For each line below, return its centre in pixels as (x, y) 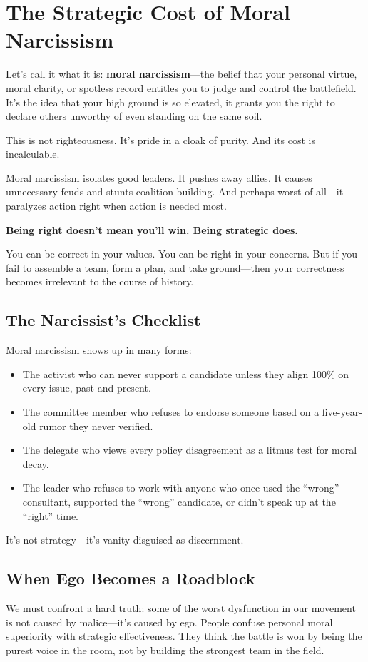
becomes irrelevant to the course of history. (100, 281)
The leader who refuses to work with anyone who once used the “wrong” (181, 488)
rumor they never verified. (96, 426)
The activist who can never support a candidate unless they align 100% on (186, 373)
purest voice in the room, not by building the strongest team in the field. (165, 650)
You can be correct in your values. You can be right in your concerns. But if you (182, 254)
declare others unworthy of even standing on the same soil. (134, 116)
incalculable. (33, 154)
